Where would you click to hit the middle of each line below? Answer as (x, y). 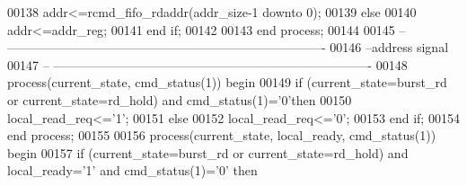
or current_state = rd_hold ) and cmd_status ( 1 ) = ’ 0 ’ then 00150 (180, 99)
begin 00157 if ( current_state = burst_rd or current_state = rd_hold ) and (208, 152)
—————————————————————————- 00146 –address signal (228, 47)
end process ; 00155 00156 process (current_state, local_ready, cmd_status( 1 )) (222, 135)
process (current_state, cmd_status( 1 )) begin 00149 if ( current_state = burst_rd (227, 82)
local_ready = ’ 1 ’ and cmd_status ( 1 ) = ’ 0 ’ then (132, 170)
